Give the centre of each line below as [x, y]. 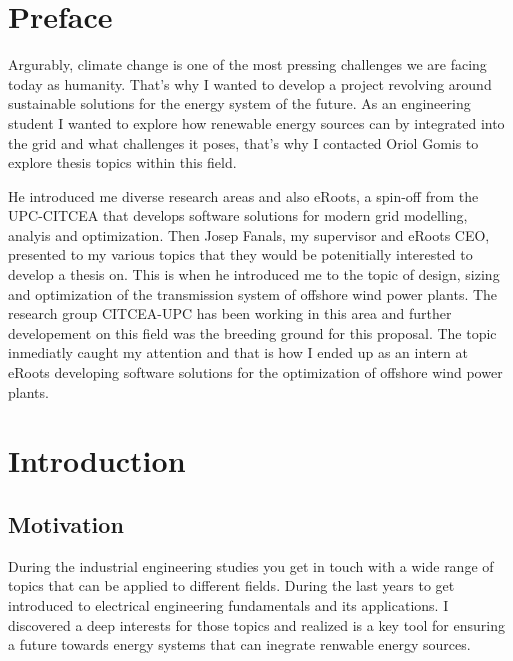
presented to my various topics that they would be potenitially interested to [240, 254]
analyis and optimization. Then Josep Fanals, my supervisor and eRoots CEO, [249, 234]
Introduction [97, 460]
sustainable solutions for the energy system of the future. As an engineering [239, 103]
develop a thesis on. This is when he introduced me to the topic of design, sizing [254, 274]
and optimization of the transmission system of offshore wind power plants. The [253, 293]
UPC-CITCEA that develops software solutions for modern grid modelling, [238, 215]
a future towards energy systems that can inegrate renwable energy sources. [239, 644]
